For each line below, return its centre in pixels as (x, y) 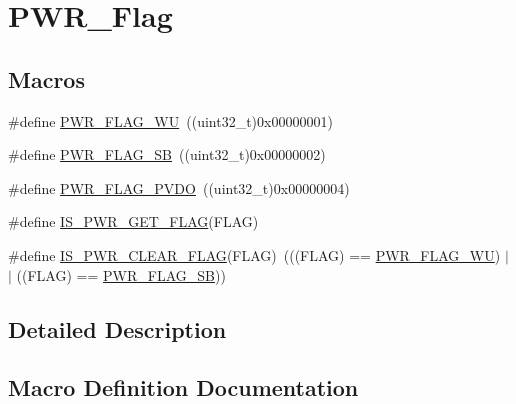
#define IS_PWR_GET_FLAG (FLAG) (133, 221)
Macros (46, 78)
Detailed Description (117, 328)
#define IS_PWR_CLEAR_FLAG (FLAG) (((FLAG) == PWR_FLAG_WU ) (254, 254)
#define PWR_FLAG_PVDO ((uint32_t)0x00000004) (179, 187)
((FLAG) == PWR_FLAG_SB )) (121, 274)
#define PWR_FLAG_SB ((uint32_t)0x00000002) (167, 154)
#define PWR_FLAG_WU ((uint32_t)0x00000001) (170, 120)
